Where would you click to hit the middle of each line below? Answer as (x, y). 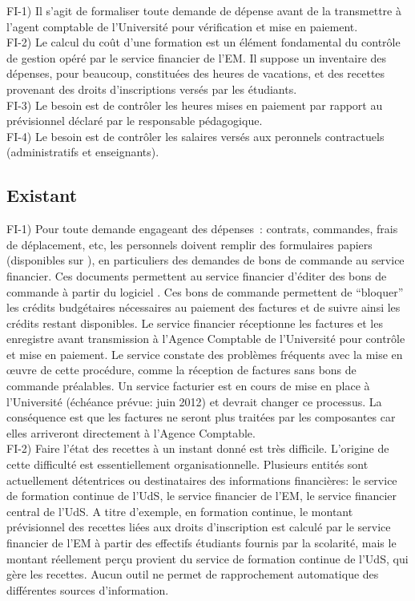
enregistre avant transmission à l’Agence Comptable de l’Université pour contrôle (206, 339)
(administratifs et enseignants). (83, 152)
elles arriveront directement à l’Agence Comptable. (131, 432)
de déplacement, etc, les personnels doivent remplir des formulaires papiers (189, 244)
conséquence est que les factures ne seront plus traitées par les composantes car (201, 417)
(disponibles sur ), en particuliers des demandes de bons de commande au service (205, 260)
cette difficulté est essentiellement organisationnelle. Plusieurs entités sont (187, 464)
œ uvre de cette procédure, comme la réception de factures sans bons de (181, 370)
